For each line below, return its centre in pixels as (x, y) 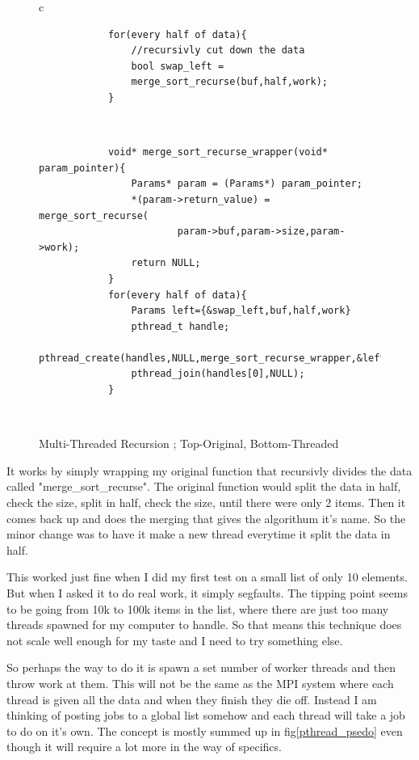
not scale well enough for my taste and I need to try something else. (175, 640)
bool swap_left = (178, 66)
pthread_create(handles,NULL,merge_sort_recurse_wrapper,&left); (218, 358)
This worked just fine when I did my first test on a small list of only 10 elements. (207, 577)
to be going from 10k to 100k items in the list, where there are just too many (198, 608)
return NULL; (166, 263)
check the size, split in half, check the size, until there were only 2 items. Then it (206, 502)
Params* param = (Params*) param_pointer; (247, 184)
